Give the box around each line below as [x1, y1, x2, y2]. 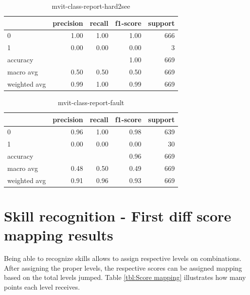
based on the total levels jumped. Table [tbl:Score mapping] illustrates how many [4, 272, 246, 282]
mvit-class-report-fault [57, 97, 125, 107]
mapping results [4, 225, 113, 245]
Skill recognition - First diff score [4, 206, 232, 225]
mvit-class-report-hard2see [52, 1, 130, 11]
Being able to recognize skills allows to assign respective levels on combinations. [4, 253, 242, 263]
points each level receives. [4, 281, 80, 292]
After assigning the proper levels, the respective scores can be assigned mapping [4, 262, 242, 273]
